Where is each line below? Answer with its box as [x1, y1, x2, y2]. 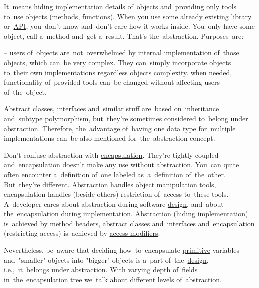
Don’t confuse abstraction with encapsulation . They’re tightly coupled [4, 149, 219, 160]
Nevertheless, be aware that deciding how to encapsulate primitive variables [4, 245, 240, 255]
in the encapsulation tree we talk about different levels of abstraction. [4, 274, 222, 284]
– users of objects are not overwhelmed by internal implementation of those [4, 47, 239, 58]
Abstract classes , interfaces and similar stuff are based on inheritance [4, 103, 219, 114]
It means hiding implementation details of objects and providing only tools [4, 1, 237, 11]
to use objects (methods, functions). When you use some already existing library [4, 11, 252, 21]
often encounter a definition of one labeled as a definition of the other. [4, 169, 226, 179]
